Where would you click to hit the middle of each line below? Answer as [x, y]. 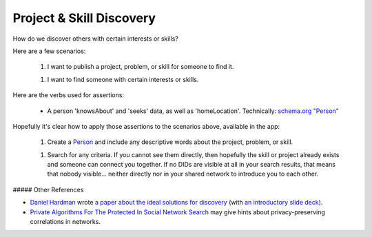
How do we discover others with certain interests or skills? [96, 39]
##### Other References [48, 189]
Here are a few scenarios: [49, 51]
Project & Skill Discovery [84, 18]
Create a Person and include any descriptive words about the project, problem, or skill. [170, 142]
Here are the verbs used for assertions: [68, 95]
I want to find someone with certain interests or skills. [123, 79]
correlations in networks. [65, 222]
